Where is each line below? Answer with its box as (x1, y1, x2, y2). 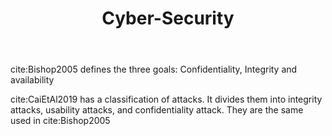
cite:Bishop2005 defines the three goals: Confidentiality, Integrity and (10, 63, 298, 76)
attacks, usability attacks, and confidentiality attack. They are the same (10, 104, 304, 116)
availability (10, 74, 55, 86)
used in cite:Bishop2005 (10, 115, 111, 127)
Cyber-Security (101, 7, 235, 30)
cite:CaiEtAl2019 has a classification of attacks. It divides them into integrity (10, 93, 323, 106)
